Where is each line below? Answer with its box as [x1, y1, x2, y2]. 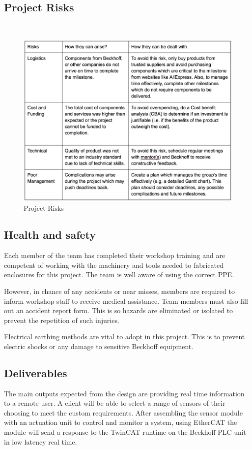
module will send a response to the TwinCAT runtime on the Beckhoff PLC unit [4, 427, 247, 437]
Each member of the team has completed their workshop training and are [4, 250, 225, 260]
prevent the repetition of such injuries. [4, 315, 119, 325]
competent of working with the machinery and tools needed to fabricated [4, 259, 224, 270]
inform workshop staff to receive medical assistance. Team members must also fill [4, 295, 248, 306]
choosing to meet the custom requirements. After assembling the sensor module [4, 407, 243, 418]
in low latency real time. [4, 436, 77, 447]
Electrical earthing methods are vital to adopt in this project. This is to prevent [4, 331, 245, 342]
